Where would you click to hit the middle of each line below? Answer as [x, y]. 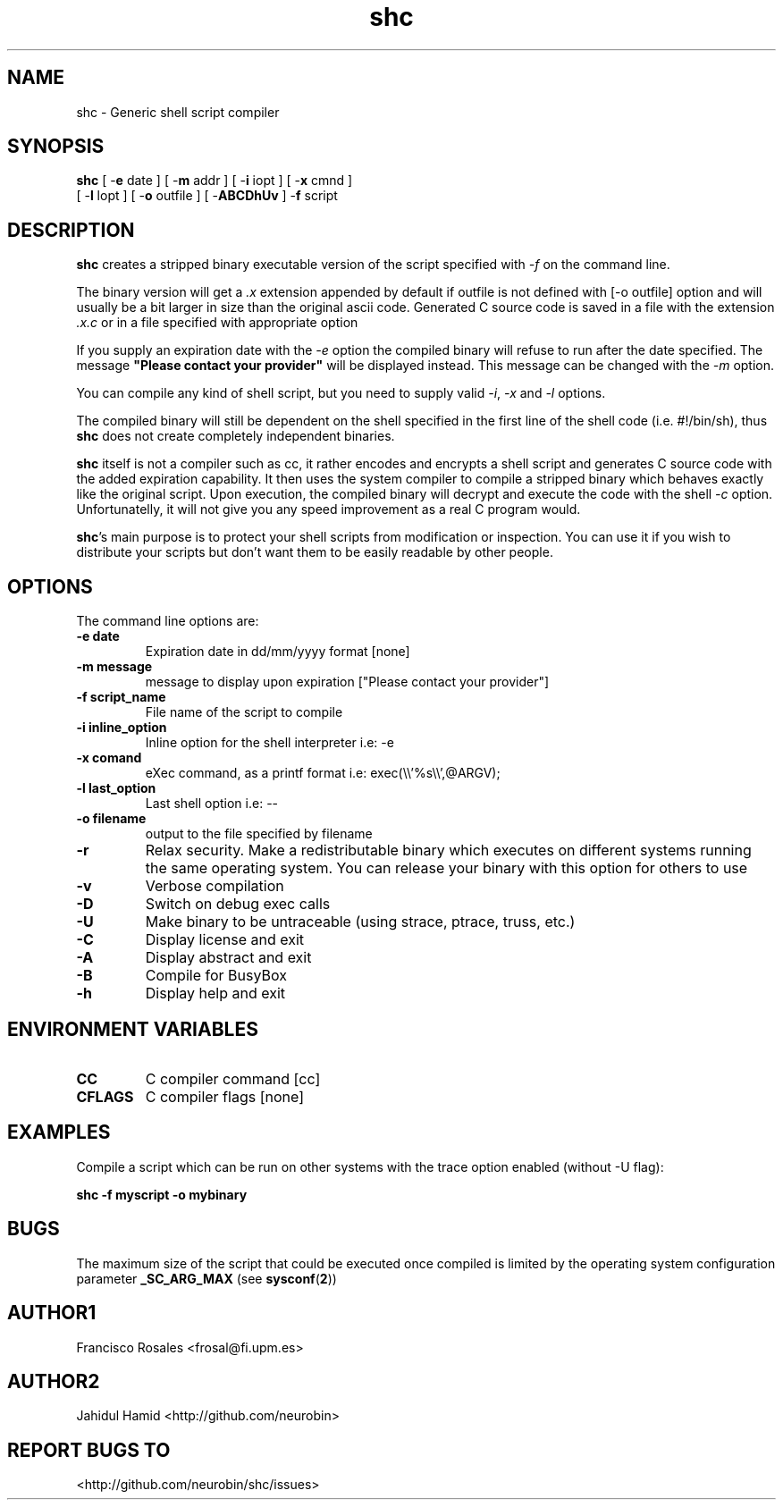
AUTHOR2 [54, 1381]
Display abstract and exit [228, 958]
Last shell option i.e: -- [212, 804]
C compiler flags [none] [224, 1096]
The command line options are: [168, 621]
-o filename [111, 819]
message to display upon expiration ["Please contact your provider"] [347, 682]
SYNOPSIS [56, 147]
